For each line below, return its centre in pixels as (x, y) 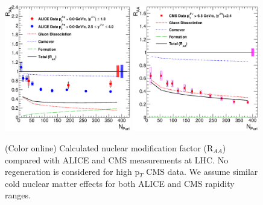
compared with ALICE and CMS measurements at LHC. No (117, 159)
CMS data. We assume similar (202, 172)
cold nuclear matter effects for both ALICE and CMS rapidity (120, 183)
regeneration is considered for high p (72, 172)
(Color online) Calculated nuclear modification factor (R (109, 147)
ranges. (18, 195)
